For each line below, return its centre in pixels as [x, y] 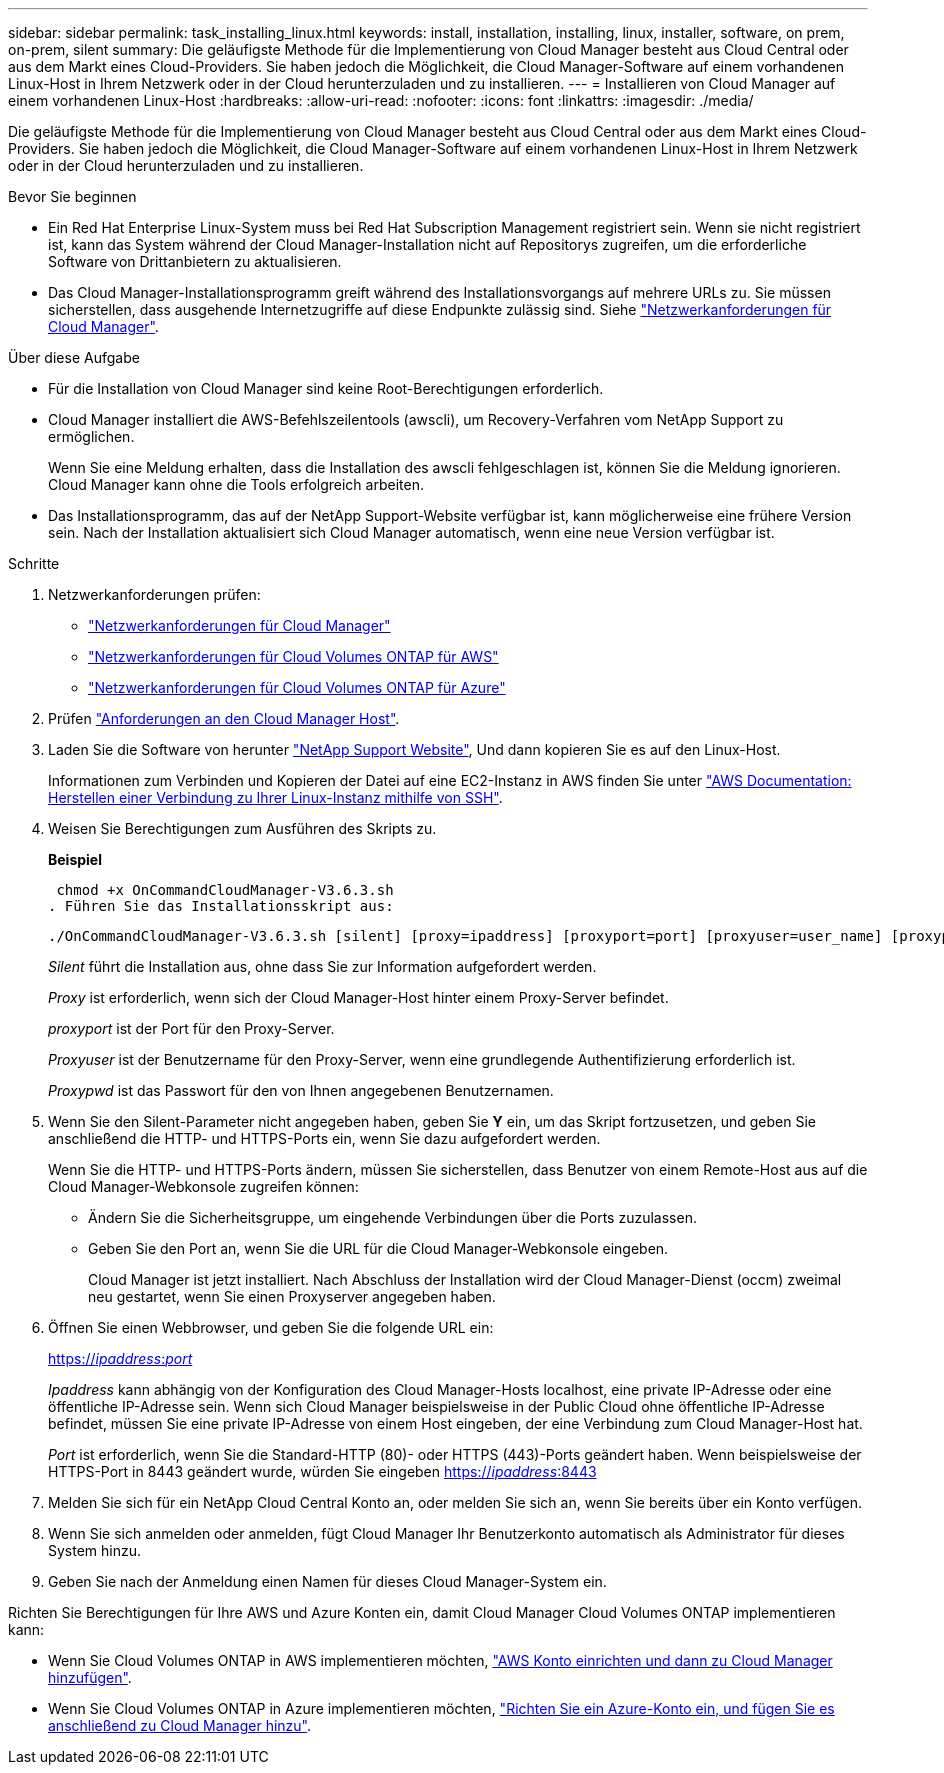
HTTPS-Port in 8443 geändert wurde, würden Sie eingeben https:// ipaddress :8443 [322, 1471]
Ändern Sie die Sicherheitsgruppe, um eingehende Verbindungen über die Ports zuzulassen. [392, 1217]
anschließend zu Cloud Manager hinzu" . [180, 1725]
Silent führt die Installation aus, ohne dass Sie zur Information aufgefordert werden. [322, 966]
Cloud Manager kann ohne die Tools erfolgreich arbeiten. [236, 484]
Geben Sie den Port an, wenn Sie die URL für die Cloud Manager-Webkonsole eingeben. [378, 1248]
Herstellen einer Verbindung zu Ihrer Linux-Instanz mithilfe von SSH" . [275, 797]
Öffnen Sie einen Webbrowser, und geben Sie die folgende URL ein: [271, 1327]
